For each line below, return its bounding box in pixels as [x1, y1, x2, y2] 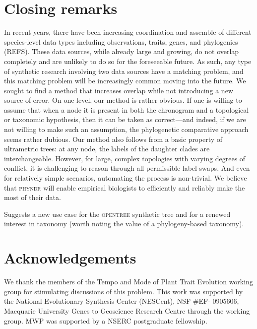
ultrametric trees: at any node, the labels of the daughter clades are [4, 143, 210, 154]
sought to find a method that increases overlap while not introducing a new [4, 85, 233, 95]
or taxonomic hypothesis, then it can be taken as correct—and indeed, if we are [4, 114, 246, 125]
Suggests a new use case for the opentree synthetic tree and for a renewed [4, 208, 231, 219]
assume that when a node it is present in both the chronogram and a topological [4, 104, 249, 115]
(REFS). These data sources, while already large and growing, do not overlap [4, 46, 239, 57]
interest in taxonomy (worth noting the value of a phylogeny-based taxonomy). [4, 218, 244, 229]
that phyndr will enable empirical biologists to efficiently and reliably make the [4, 182, 245, 193]
